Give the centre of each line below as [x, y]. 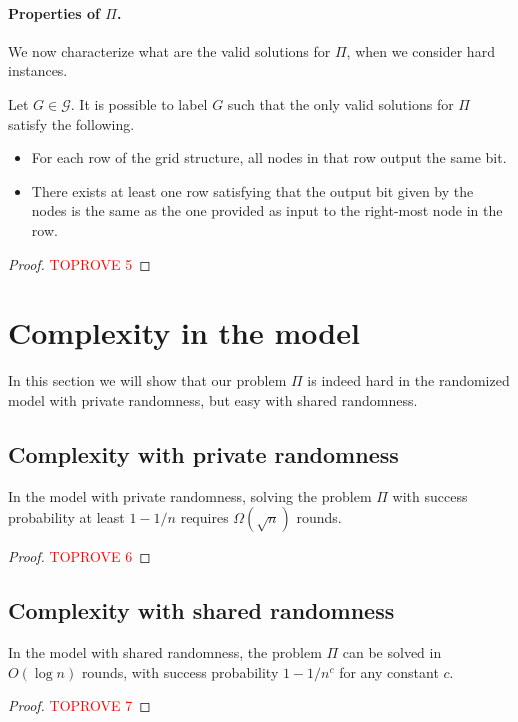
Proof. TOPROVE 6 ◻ [79, 556]
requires [204, 517]
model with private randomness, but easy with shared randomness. [213, 399]
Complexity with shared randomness [201, 610]
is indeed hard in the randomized [408, 380]
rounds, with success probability [180, 671]
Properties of [54, 12]
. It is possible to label [139, 103]
